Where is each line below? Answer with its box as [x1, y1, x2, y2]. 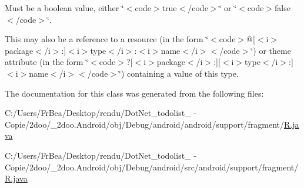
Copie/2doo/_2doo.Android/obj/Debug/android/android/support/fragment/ [5, 118, 285, 130]
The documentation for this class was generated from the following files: [5, 87, 264, 99]
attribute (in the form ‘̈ [5, 56, 89, 68]
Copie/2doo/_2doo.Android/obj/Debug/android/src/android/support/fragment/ [5, 160, 299, 173]
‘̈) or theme [250, 44, 291, 56]
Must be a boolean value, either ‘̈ [5, 2, 124, 13]
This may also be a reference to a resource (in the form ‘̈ [5, 33, 209, 45]
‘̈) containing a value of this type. [119, 67, 239, 79]
